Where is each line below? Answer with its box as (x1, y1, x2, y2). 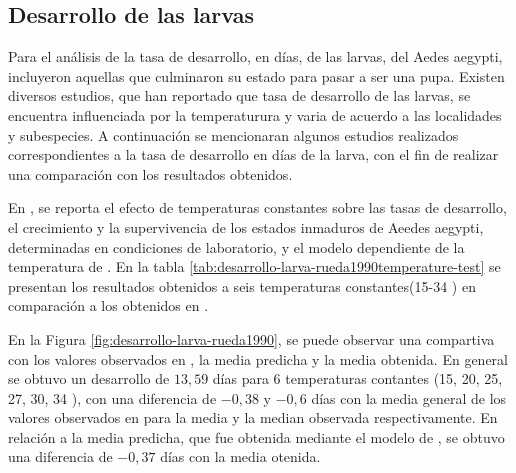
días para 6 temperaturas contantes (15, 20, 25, (212, 368, 503, 389)
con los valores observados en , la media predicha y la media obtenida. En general (8, 348, 508, 369)
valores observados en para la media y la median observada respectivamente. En (8, 407, 498, 428)
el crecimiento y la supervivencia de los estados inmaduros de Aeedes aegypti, (8, 216, 484, 237)
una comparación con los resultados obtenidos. (8, 163, 293, 184)
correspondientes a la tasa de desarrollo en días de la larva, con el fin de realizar (8, 144, 499, 165)
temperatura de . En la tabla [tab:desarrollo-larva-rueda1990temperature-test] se (8, 256, 501, 277)
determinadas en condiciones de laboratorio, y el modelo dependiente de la (8, 236, 465, 257)
